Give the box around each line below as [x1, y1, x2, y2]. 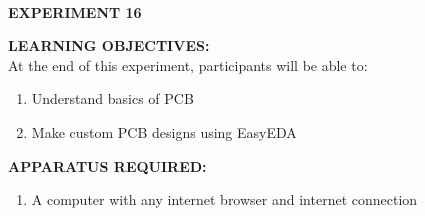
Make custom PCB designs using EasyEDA [31, 121, 297, 142]
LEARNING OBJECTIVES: [8, 35, 210, 56]
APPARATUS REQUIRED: [8, 155, 207, 176]
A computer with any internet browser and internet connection [31, 189, 418, 210]
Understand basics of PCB [31, 88, 194, 109]
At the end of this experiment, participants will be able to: [8, 54, 368, 75]
